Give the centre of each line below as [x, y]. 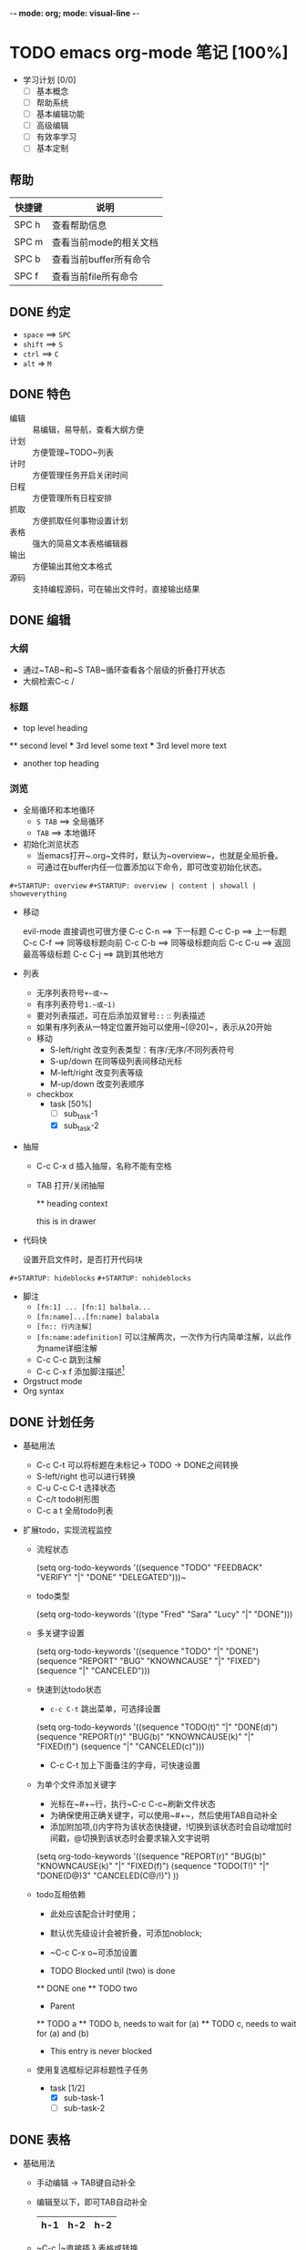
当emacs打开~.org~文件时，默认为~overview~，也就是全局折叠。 [160, 856]
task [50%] [71, 1104]
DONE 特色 [40, 394]
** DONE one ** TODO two [87, 1988]
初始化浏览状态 [51, 844]
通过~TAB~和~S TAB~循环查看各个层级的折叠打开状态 [124, 670]
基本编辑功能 [60, 114]
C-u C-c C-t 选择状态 [76, 1488]
